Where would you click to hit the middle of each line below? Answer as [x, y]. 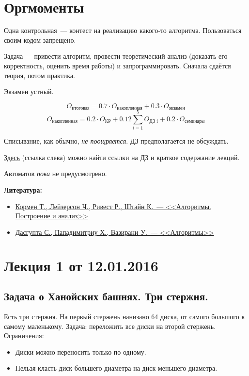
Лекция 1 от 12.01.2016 [81, 265]
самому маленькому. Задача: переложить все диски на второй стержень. [110, 326]
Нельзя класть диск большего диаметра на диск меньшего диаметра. [116, 368]
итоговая [81, 108]
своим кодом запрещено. [40, 40]
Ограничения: [24, 335]
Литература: [23, 190]
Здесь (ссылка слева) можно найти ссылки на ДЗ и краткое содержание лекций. [122, 157]
